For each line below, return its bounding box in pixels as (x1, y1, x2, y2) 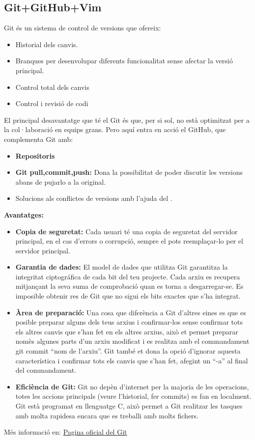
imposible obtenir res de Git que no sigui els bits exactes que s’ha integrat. (15, 291, 241, 301)
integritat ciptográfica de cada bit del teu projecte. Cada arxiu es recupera (15, 271, 240, 281)
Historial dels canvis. (15, 39, 78, 49)
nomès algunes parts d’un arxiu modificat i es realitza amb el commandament (15, 336, 250, 346)
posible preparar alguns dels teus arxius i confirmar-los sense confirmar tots (15, 317, 243, 327)
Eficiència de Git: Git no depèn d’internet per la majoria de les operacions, (15, 381, 249, 391)
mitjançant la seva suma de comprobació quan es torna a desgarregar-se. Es (15, 281, 244, 291)
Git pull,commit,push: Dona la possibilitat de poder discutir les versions (15, 167, 243, 177)
